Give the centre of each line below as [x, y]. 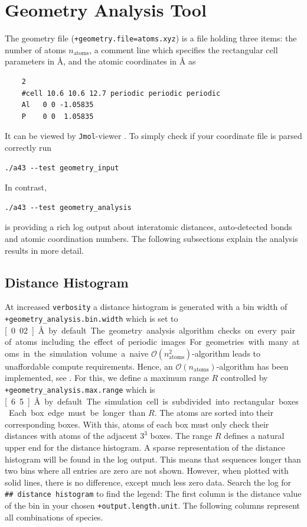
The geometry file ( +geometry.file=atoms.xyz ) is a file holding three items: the [151, 38]
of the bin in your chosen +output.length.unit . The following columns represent [152, 505]
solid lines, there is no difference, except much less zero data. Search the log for [148, 482]
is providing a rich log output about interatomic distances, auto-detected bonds [148, 227]
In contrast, [26, 187]
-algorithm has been [252, 366]
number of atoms [35, 49]
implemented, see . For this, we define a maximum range [107, 378]
